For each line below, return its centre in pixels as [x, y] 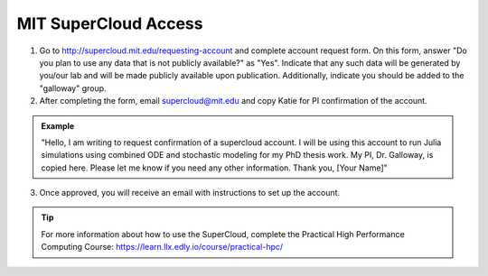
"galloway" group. [73, 88]
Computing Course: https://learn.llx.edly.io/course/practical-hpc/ [162, 247]
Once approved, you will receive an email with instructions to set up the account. [190, 193]
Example [58, 125]
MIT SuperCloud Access [110, 23]
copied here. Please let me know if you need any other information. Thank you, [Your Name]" [214, 168]
